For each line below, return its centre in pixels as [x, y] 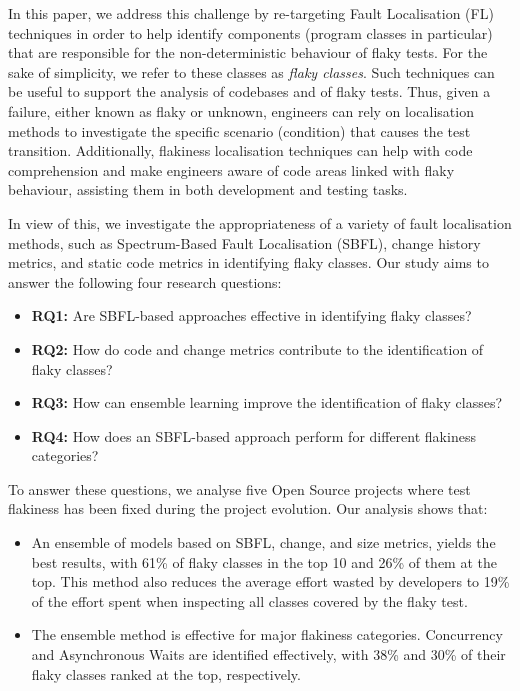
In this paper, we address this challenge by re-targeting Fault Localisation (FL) [251, 13]
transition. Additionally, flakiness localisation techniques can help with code [240, 150]
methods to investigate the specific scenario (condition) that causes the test [239, 130]
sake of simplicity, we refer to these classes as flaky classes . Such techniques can [251, 71]
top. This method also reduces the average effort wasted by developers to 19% [270, 581]
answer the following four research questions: [145, 281]
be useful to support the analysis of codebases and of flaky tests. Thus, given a [249, 91]
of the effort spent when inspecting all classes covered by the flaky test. [249, 600]
